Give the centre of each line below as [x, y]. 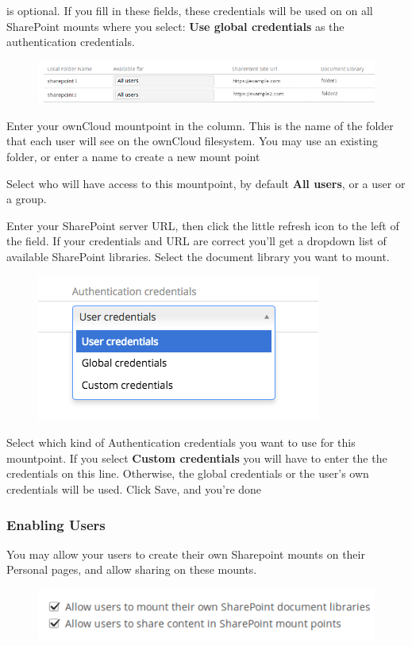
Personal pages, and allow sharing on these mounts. [132, 569]
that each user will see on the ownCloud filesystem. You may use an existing [192, 141]
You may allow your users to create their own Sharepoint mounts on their [186, 554]
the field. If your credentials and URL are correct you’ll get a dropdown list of [196, 241]
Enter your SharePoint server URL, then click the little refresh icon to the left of [203, 225]
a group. [27, 199]
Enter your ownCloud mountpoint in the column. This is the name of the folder [200, 125]
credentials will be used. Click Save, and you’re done [134, 488]
